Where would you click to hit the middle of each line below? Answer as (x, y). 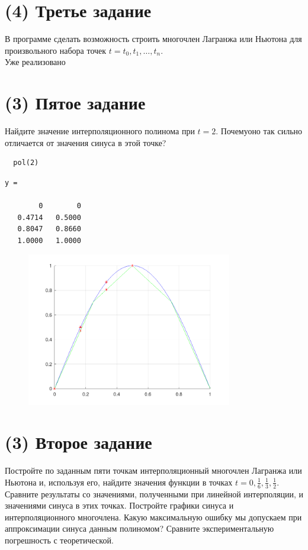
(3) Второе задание (78, 442)
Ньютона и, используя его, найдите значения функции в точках (119, 482)
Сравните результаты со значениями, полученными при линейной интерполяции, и (154, 494)
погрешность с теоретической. (59, 540)
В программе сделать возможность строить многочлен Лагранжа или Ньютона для (153, 39)
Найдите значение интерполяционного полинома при (100, 131)
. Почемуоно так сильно (259, 131)
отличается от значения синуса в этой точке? (86, 142)
